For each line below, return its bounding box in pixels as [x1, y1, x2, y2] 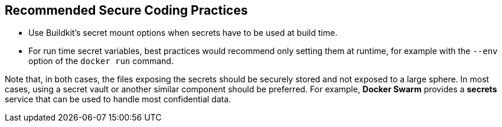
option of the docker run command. [28, 56, 174, 66]
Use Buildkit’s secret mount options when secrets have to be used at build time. [28, 28, 338, 38]
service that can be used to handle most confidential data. [5, 94, 232, 105]
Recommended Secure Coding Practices [5, 3, 248, 18]
